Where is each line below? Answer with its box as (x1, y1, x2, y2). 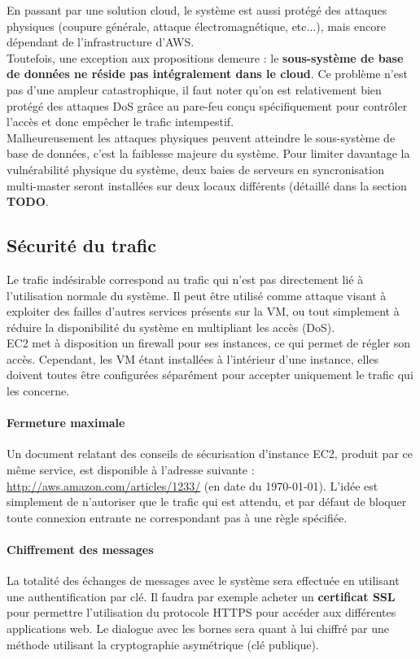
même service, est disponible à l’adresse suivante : (7, 461, 255, 478)
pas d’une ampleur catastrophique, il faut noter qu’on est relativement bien (7, 81, 382, 98)
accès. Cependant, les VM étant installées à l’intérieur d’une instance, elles (7, 350, 379, 367)
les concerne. (7, 382, 70, 399)
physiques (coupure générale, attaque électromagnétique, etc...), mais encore (7, 17, 386, 34)
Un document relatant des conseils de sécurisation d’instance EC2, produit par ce (7, 445, 413, 462)
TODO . (7, 193, 49, 210)
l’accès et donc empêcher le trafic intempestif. (7, 113, 234, 130)
